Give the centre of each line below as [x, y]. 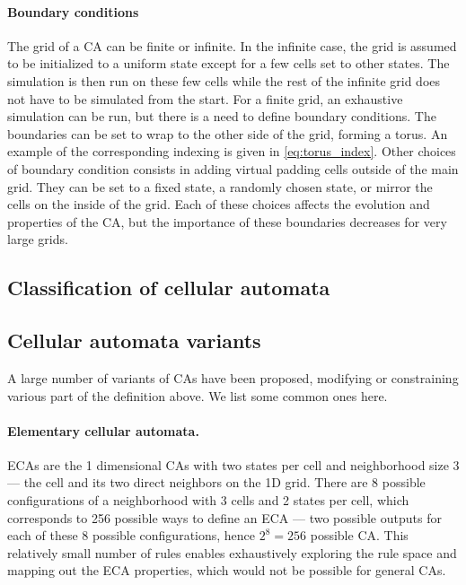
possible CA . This [359, 535]
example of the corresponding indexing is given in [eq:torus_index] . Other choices [232, 151]
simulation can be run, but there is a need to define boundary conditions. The [222, 116]
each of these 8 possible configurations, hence [132, 535]
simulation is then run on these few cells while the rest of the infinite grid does [224, 80]
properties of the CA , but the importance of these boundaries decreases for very [227, 221]
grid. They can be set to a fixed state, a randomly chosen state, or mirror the [220, 186]
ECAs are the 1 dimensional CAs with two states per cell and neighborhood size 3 [233, 464]
